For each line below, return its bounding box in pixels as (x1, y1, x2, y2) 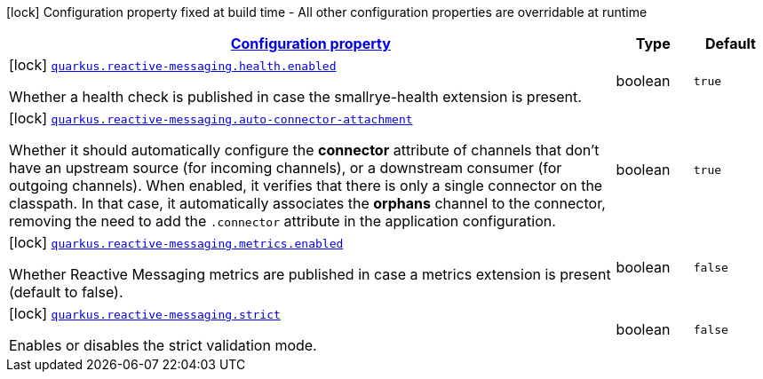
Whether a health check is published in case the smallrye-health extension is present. (9, 88, 582, 106)
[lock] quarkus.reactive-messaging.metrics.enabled (9, 233, 344, 251)
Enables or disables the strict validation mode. (9, 336, 317, 354)
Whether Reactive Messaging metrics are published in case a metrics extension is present (9, 265, 611, 283)
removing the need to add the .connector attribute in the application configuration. (9, 212, 556, 230)
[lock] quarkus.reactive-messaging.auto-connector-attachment (9, 109, 413, 127)
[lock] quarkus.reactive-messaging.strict (9, 304, 281, 322)
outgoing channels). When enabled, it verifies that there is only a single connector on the (9, 177, 603, 194)
